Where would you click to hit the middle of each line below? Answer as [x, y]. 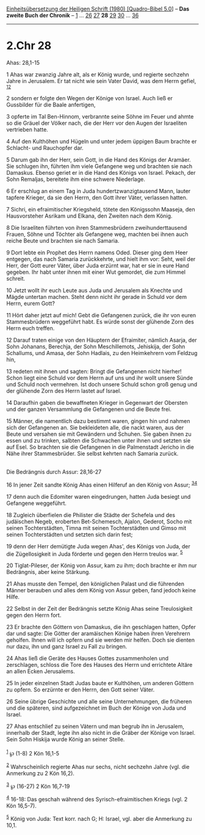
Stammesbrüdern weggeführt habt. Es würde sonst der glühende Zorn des [100, 322]
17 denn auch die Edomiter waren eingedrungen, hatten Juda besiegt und [99, 496]
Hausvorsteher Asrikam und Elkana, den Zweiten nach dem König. [89, 216]
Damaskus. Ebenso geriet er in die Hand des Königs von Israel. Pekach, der [101, 172]
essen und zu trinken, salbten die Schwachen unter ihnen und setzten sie [99, 440]
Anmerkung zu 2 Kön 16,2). [41, 773]
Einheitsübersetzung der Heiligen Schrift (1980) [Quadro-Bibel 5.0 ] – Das [98, 9]
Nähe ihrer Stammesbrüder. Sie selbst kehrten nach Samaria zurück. [92, 453]
